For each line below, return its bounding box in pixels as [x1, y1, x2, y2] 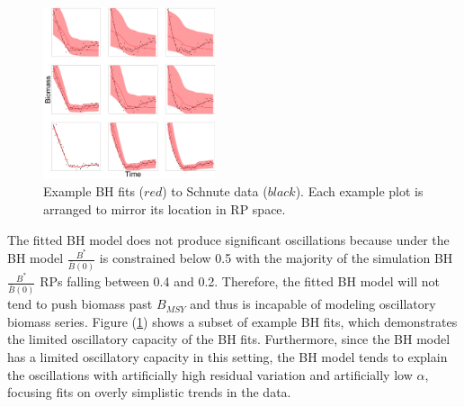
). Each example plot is [295, 182, 424, 201]
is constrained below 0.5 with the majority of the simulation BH [99, 249, 453, 267]
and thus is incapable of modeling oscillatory [190, 294, 436, 313]
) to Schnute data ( [162, 182, 268, 201]
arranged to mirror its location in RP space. [43, 199, 286, 218]
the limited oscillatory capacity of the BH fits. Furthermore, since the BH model [7, 330, 451, 348]
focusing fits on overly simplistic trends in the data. [7, 383, 291, 402]
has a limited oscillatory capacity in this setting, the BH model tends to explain [7, 347, 448, 366]
